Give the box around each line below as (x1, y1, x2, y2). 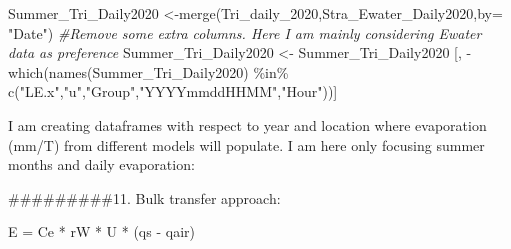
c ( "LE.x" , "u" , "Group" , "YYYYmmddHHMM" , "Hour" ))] (8, 81, 338, 102)
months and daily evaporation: (8, 154, 195, 175)
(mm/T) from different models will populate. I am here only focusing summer (8, 134, 485, 155)
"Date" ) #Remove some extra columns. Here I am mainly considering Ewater (8, 22, 482, 43)
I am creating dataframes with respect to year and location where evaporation (8, 114, 487, 135)
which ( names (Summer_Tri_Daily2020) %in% (8, 61, 289, 82)
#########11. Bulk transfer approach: (8, 187, 281, 208)
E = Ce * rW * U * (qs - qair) (8, 221, 195, 242)
